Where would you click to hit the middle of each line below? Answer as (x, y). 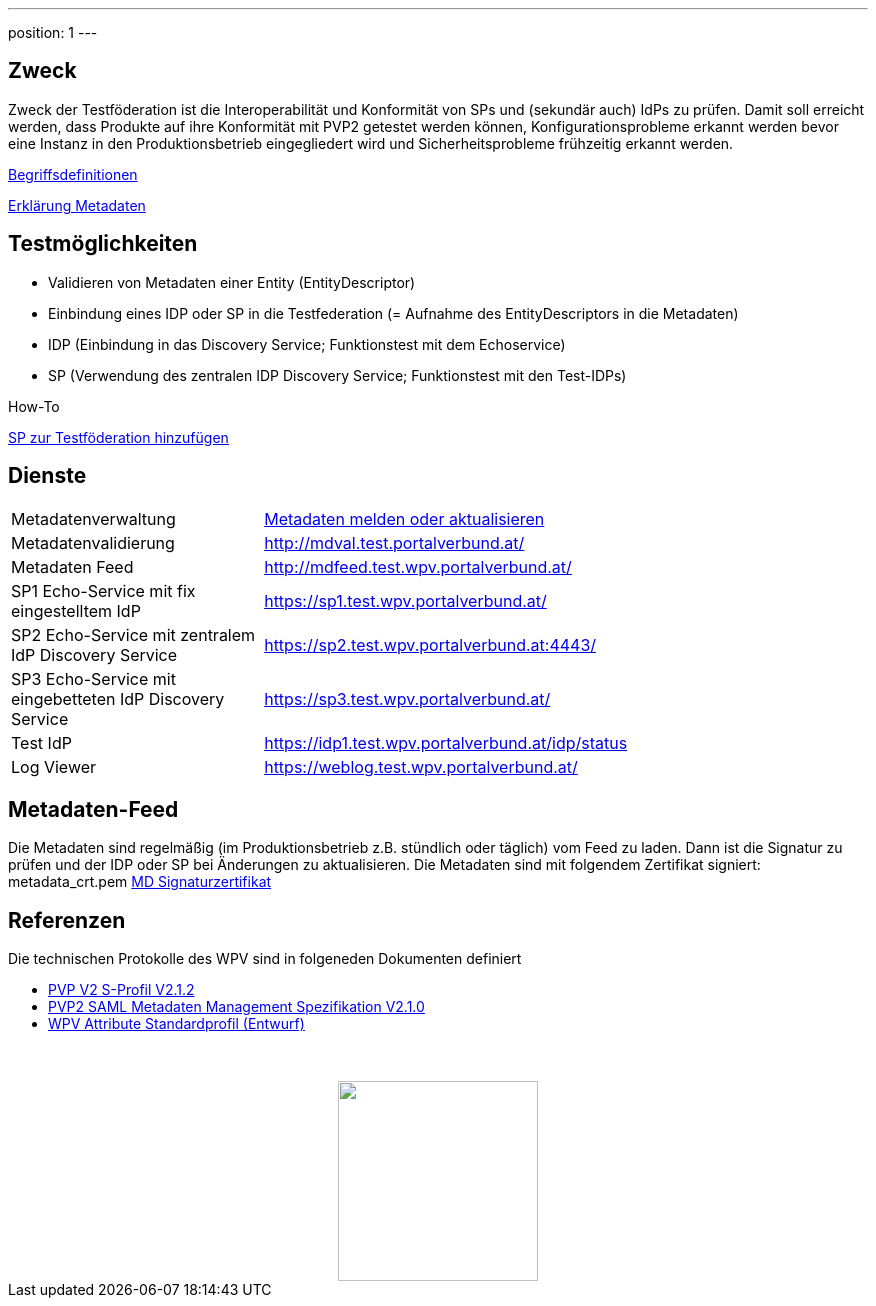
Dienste (47, 476)
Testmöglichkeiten (103, 244)
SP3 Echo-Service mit (93, 678)
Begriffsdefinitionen (73, 174)
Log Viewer (54, 766)
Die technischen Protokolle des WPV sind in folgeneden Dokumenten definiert (265, 959)
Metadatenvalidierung (93, 542)
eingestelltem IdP (76, 610)
